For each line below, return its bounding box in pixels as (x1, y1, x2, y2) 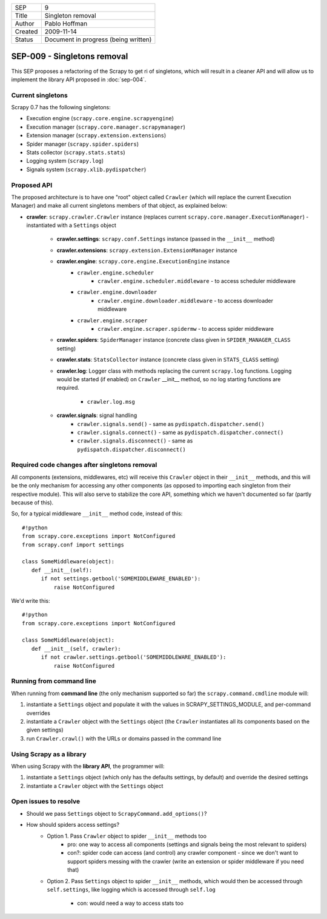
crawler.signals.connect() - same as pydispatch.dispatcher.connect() (77, 429, 284, 436)
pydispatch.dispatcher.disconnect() (77, 446, 186, 453)
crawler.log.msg (87, 398, 136, 405)
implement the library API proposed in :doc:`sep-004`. (11, 76, 147, 83)
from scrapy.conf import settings (22, 541, 124, 548)
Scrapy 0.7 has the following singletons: (11, 104, 111, 111)
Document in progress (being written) (44, 35, 152, 44)
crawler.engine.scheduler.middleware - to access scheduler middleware (97, 277, 296, 285)
